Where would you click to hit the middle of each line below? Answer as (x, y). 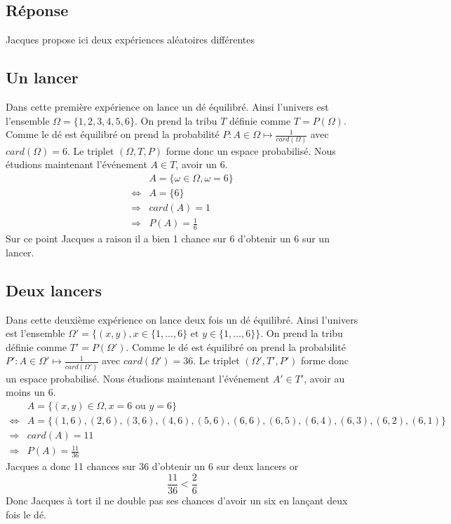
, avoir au (324, 378)
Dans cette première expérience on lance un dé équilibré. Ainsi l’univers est (167, 106)
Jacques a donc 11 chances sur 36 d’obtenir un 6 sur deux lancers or (152, 466)
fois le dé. (26, 514)
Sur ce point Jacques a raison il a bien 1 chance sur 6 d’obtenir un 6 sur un (168, 239)
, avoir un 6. (202, 164)
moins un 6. (31, 392)
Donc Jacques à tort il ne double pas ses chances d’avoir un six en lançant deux (177, 500)
